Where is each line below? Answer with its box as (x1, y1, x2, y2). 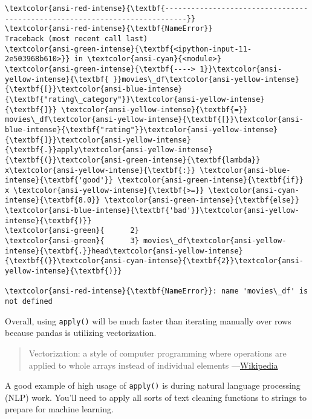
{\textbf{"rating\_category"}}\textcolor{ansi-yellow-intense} (5, 95, 265, 104)
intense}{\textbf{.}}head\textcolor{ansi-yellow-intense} (5, 246, 243, 255)
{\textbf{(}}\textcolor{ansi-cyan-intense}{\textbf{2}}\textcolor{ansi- (5, 256, 304, 266)
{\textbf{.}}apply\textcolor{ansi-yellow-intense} (5, 146, 213, 155)
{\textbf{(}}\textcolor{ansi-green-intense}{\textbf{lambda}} (5, 155, 261, 164)
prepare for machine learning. (5, 403, 114, 415)
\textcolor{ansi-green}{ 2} (5, 226, 139, 235)
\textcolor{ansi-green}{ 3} (5, 236, 139, 246)
